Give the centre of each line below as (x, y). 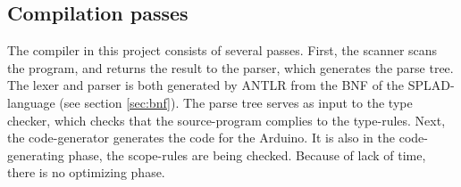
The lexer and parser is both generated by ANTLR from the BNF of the (206, 85)
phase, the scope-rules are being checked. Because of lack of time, (247, 154)
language (31, 102)
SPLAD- (431, 85)
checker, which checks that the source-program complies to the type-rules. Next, (226, 120)
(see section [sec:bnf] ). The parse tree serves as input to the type (236, 102)
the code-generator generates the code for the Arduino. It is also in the (201, 138)
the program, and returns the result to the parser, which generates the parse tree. (230, 67)
